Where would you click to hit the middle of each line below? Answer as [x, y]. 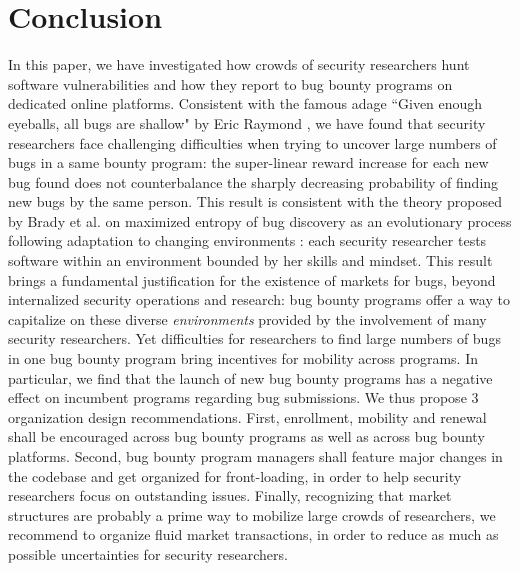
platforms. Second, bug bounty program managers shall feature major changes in [255, 456]
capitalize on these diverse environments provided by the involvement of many [247, 318]
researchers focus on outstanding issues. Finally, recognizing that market [230, 495]
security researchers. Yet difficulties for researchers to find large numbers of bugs [254, 338]
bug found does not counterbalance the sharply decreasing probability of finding [253, 181]
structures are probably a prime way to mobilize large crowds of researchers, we [252, 514]
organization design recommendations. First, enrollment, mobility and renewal [247, 416]
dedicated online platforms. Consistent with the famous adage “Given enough [245, 103]
